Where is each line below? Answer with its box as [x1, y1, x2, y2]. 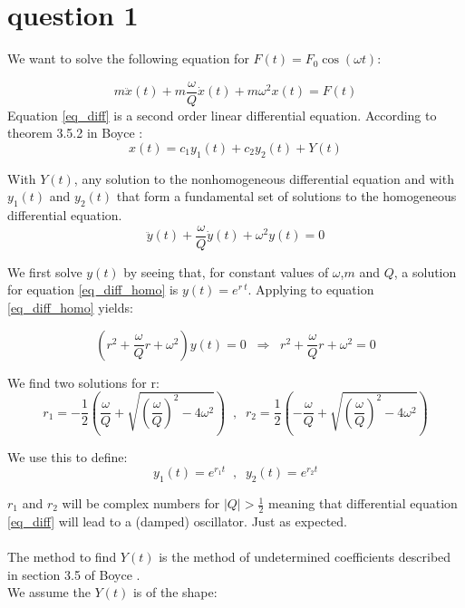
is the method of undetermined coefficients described [159, 547, 451, 566]
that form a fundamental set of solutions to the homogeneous [116, 187, 457, 206]
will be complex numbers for [62, 494, 220, 513]
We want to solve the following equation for [7, 49, 249, 68]
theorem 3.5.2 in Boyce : [7, 123, 143, 142]
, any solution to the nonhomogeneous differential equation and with [73, 169, 454, 188]
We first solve [7, 262, 82, 281]
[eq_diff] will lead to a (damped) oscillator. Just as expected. [7, 511, 347, 530]
